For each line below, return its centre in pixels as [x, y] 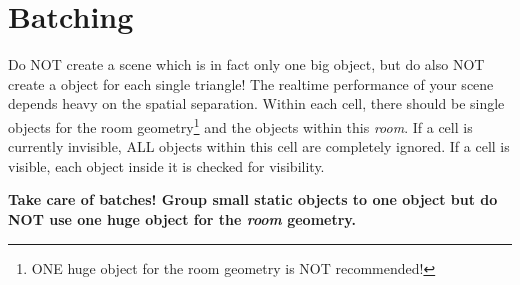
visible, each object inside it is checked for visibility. [166, 165]
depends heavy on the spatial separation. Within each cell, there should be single [256, 103]
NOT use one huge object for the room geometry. [182, 218]
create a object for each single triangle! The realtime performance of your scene [251, 83]
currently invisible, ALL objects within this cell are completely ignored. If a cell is [259, 146]
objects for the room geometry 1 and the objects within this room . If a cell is [240, 125]
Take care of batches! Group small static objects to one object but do [253, 199]
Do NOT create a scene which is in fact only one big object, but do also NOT [246, 64]
